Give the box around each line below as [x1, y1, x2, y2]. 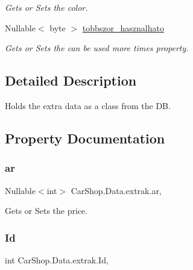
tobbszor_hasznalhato [82, 21, 164, 34]
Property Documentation [5, 128, 165, 147]
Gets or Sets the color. [5, 1, 88, 13]
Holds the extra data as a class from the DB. [5, 99, 171, 111]
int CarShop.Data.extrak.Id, [5, 253, 109, 266]
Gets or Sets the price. [5, 204, 88, 217]
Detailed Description [5, 71, 137, 90]
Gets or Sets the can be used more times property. [5, 42, 189, 54]
